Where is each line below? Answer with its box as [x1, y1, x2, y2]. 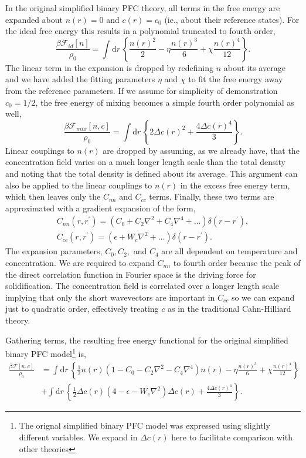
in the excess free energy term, [180, 179, 290, 191]
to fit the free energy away [188, 73, 283, 85]
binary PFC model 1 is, [5, 346, 86, 359]
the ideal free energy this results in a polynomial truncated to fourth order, [5, 25, 276, 37]
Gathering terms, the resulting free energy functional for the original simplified [5, 334, 288, 346]
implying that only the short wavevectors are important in [5, 291, 215, 303]
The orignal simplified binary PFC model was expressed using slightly [19, 419, 270, 432]
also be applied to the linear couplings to [5, 179, 152, 191]
